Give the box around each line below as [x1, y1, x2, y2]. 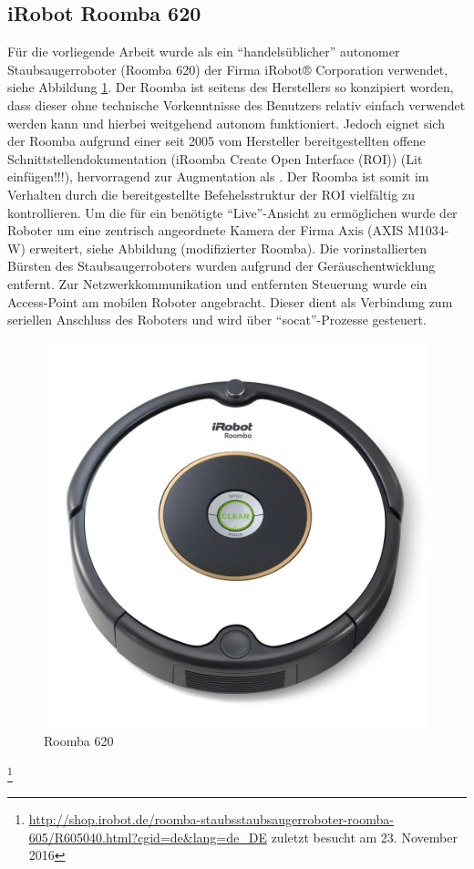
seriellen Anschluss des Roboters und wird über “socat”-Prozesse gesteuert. [7, 310, 427, 329]
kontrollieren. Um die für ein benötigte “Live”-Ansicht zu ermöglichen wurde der [7, 202, 458, 222]
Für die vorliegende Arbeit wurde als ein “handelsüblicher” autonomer [7, 42, 400, 61]
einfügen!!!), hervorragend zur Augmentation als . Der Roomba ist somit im [7, 167, 429, 186]
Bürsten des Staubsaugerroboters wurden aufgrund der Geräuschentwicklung [7, 256, 436, 275]
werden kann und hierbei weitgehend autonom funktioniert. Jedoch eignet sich [7, 113, 445, 132]
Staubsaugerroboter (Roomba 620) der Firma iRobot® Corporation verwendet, [7, 59, 448, 78]
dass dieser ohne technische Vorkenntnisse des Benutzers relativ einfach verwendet [7, 95, 466, 114]
